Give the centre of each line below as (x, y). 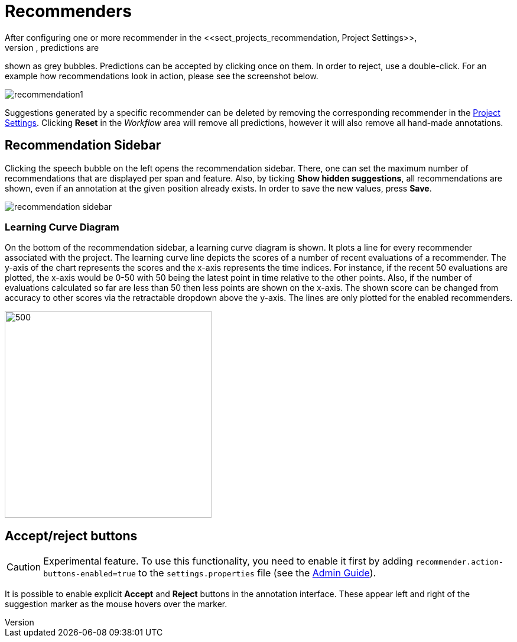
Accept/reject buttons (71, 536)
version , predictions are (52, 47)
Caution (24, 567)
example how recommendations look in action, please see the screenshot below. (162, 76)
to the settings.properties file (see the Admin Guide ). (257, 573)
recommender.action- (459, 562)
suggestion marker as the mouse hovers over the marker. (116, 604)
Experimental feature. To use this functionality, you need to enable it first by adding (228, 561)
